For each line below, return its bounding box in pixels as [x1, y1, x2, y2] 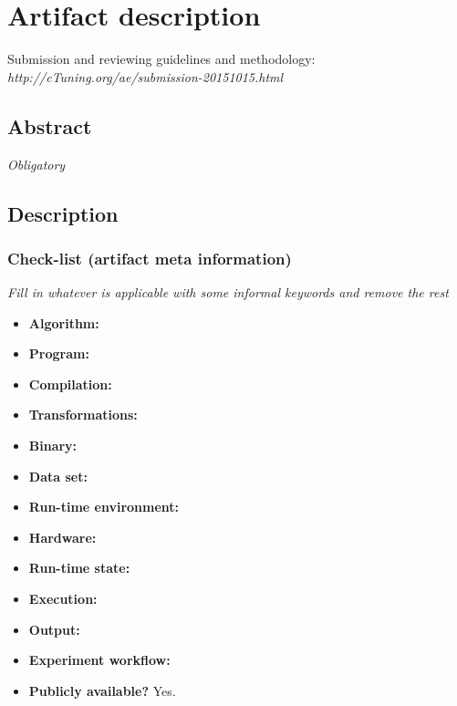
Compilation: [28, 374, 112, 393]
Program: [28, 344, 89, 363]
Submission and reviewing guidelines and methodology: [7, 49, 316, 68]
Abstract [7, 111, 92, 140]
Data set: [28, 466, 88, 485]
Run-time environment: [28, 497, 180, 516]
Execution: [28, 589, 98, 608]
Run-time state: [28, 558, 130, 577]
